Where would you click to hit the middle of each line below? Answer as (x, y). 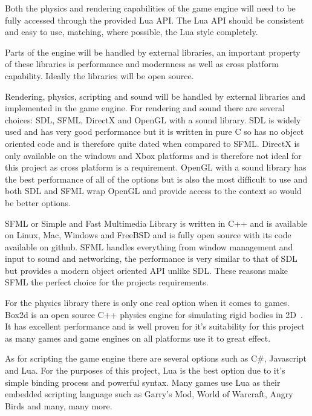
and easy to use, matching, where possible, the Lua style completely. (132, 32)
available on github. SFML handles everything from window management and (149, 246)
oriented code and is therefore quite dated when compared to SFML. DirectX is (152, 143)
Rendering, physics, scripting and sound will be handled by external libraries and (155, 96)
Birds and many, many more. (59, 405)
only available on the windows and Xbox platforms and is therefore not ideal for (153, 155)
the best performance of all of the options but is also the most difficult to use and (156, 179)
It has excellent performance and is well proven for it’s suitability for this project (155, 326)
